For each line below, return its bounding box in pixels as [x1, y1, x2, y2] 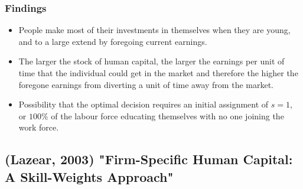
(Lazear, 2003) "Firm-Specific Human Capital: [5, 150, 293, 168]
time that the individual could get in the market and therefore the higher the [18, 67, 298, 79]
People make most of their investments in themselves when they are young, [18, 24, 291, 36]
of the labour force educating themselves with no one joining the [51, 109, 284, 122]
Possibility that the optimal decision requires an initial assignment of [18, 98, 269, 110]
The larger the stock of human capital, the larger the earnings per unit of [18, 55, 285, 67]
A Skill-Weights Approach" [5, 167, 174, 185]
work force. [18, 121, 59, 133]
